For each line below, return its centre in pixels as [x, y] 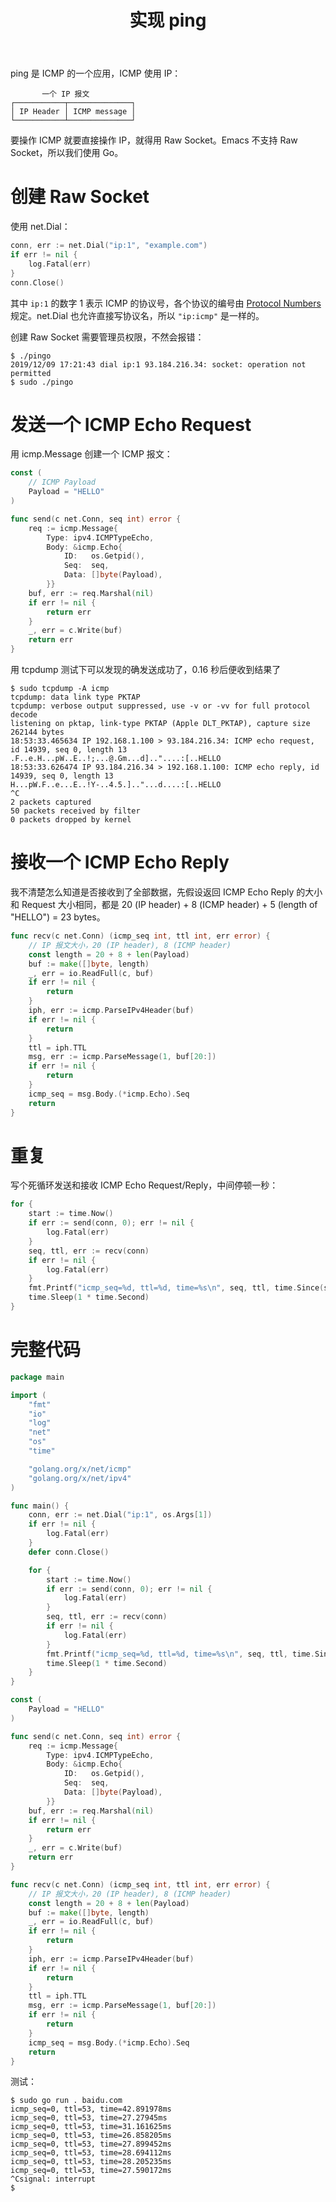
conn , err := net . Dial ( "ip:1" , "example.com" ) [109, 246]
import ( [28, 1395]
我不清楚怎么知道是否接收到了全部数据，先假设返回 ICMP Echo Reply [152, 892]
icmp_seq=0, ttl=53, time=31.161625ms [91, 2127]
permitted [31, 373]
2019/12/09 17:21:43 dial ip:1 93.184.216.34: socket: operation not [158, 364]
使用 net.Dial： [40, 227]
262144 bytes [37, 732]
